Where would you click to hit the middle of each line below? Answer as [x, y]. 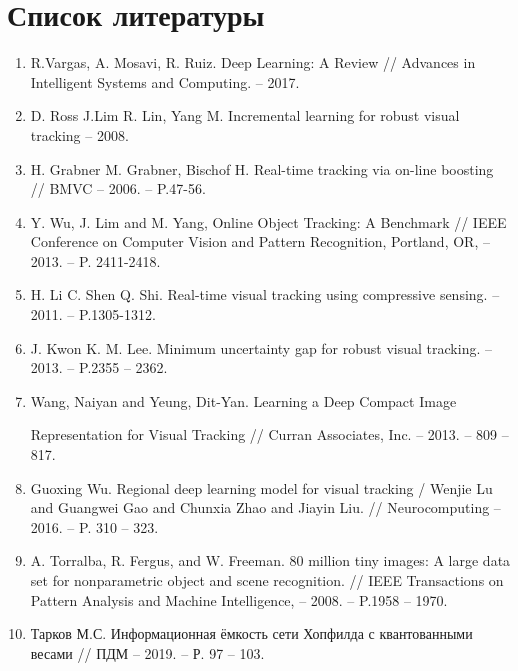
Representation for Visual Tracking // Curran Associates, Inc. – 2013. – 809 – [269, 434]
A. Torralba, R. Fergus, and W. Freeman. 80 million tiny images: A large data [270, 560]
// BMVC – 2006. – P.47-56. [118, 188]
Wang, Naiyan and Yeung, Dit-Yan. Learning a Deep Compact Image [243, 400]
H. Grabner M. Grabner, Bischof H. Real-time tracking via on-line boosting [262, 168]
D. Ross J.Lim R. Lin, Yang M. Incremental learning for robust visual [245, 115]
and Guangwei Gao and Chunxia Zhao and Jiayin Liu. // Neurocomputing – [265, 507]
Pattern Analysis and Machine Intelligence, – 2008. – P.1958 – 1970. [239, 599]
